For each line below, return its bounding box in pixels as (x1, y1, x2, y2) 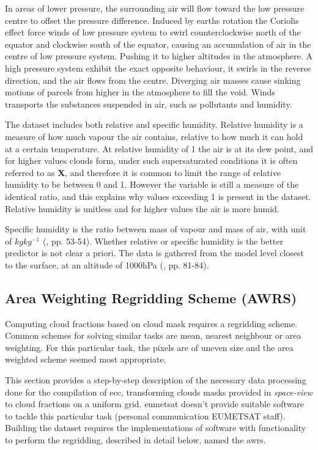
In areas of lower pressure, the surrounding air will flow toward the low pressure (5, 2, 305, 14)
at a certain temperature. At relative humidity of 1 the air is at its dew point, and (5, 142, 313, 155)
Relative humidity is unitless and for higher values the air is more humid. (5, 202, 279, 215)
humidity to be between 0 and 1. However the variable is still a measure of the (5, 178, 299, 191)
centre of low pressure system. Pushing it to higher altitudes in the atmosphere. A (5, 50, 312, 62)
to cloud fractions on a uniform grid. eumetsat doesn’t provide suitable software (5, 397, 305, 410)
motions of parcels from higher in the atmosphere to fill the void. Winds (5, 86, 275, 98)
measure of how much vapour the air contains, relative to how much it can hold (5, 130, 303, 142)
